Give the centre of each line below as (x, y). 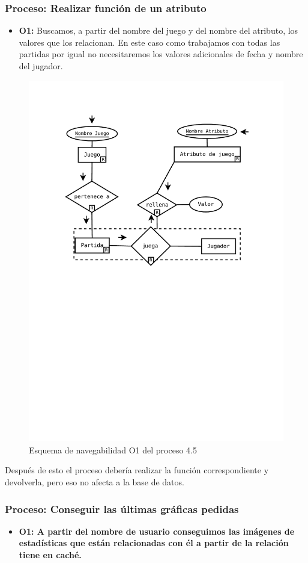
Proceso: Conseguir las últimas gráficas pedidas (122, 509)
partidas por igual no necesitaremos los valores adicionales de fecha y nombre (161, 54)
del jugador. (41, 66)
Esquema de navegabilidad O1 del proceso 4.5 (113, 449)
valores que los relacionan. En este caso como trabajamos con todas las (149, 42)
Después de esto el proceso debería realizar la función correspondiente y (137, 470)
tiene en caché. (50, 555)
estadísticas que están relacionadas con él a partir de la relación (154, 543)
